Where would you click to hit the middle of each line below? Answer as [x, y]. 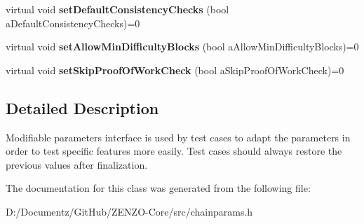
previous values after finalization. [77, 164]
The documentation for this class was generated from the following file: [158, 188]
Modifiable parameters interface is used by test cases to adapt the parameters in [178, 137]
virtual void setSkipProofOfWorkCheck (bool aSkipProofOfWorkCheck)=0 [175, 70]
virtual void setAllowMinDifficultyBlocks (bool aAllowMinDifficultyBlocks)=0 [182, 47]
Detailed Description [82, 107]
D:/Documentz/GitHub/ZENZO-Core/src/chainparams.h [129, 211]
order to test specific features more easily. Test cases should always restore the [174, 151]
